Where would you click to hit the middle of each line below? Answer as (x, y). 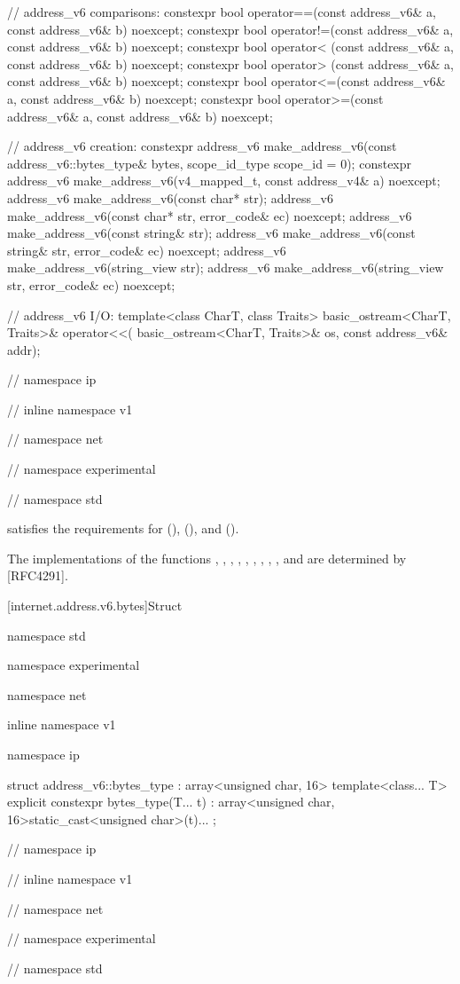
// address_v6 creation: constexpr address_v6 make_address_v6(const (202, 146)
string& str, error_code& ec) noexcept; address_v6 (147, 250)
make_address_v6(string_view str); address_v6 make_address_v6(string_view (226, 268)
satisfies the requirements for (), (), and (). (123, 528)
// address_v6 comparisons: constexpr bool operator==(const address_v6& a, (222, 12)
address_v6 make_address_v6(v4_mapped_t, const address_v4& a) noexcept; (224, 181)
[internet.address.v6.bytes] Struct (95, 606)
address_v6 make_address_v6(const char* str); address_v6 (170, 197)
